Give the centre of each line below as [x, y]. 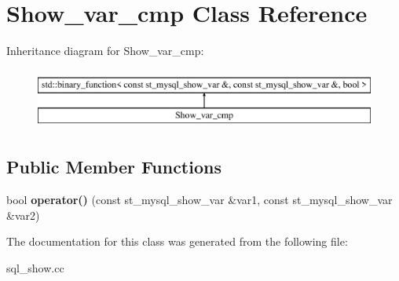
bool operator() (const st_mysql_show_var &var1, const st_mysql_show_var [199, 200]
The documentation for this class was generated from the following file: [177, 241]
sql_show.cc [35, 267]
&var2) [23, 215]
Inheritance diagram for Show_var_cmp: [105, 51]
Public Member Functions [114, 167]
